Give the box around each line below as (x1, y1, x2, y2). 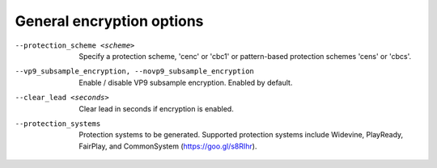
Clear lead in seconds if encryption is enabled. (78, 103, 234, 113)
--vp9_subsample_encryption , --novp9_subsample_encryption (15, 67, 255, 76)
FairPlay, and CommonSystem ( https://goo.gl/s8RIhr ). (78, 141, 257, 151)
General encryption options (15, 12, 204, 30)
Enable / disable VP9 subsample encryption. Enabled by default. (78, 78, 293, 87)
